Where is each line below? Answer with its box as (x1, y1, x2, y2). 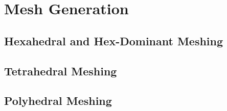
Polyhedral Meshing (4, 93, 112, 108)
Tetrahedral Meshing (4, 63, 117, 78)
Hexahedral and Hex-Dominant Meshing (4, 33, 223, 48)
